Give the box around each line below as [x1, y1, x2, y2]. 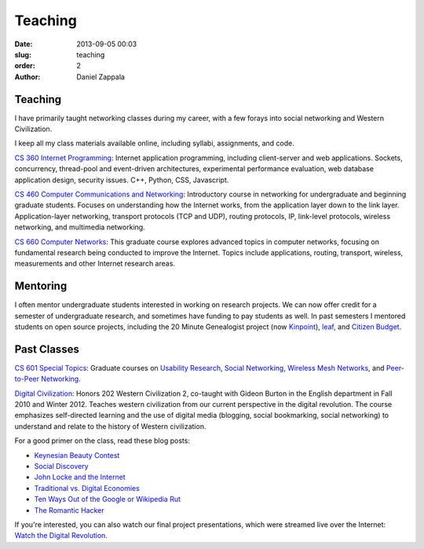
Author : [14, 71, 41, 82]
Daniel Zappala [76, 71, 126, 82]
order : [14, 61, 35, 71]
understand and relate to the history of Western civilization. [14, 421, 207, 431]
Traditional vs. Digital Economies [34, 483, 141, 492]
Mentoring [14, 280, 68, 293]
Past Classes [14, 342, 80, 356]
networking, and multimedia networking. [14, 222, 145, 232]
